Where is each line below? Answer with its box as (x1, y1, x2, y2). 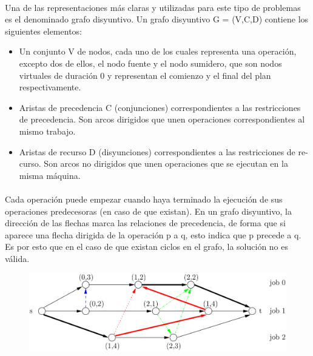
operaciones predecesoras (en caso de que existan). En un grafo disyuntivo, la (5, 204, 292, 217)
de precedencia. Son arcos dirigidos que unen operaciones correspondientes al (19, 113, 305, 126)
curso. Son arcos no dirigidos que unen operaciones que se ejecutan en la (19, 157, 288, 170)
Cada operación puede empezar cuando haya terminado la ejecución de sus (5, 192, 283, 205)
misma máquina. (19, 169, 81, 181)
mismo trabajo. (19, 124, 76, 137)
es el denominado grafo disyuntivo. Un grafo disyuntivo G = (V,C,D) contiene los (5, 13, 309, 25)
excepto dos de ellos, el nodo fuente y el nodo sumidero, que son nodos (19, 56, 282, 69)
